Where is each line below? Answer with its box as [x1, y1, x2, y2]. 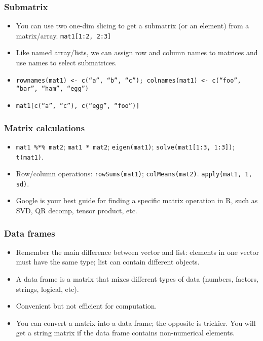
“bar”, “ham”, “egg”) [16, 85, 89, 93]
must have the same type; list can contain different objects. [16, 256, 200, 267]
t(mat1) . [16, 151, 44, 162]
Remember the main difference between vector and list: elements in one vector [16, 246, 259, 257]
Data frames [4, 226, 55, 239]
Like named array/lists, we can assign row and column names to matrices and [16, 47, 258, 58]
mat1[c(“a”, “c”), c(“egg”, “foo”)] [16, 102, 140, 109]
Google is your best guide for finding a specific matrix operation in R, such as [16, 195, 258, 206]
